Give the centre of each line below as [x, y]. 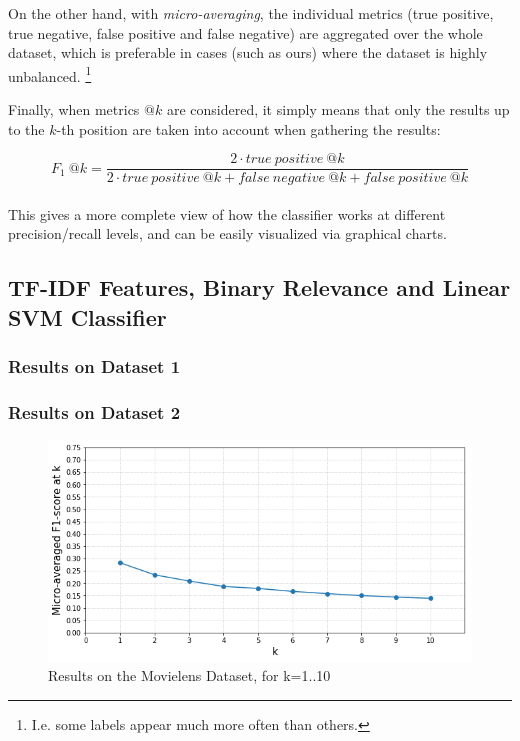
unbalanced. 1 [50, 74]
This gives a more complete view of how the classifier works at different [227, 213]
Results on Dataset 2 [94, 412]
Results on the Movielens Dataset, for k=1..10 [189, 675]
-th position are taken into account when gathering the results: [248, 128]
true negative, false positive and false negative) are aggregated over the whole [245, 32]
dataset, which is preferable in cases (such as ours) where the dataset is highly [248, 52]
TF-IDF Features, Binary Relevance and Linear [259, 287]
